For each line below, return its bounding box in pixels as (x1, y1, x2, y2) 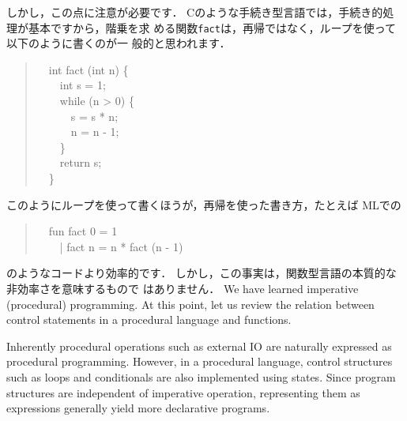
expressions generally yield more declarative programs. (6, 400, 270, 416)
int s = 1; (59, 77, 106, 93)
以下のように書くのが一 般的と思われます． (6, 35, 231, 51)
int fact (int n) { (48, 61, 129, 77)
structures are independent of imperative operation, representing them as (6, 384, 360, 400)
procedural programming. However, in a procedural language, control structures (6, 353, 393, 370)
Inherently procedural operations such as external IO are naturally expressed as (6, 337, 392, 354)
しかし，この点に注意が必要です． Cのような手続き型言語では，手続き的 (6, 4, 383, 20)
